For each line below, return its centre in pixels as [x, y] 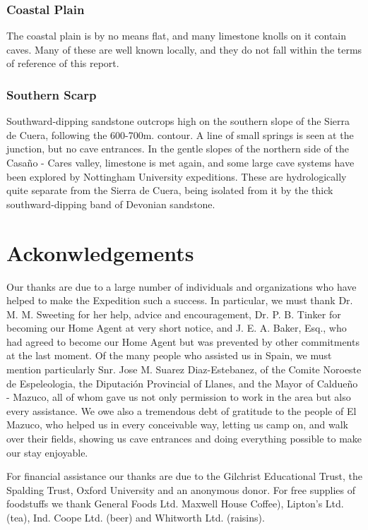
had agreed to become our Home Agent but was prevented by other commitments [183, 341]
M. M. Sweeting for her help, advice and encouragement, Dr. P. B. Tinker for [174, 314]
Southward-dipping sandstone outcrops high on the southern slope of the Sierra [178, 121]
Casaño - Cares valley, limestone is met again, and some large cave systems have [180, 162]
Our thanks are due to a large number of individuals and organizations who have [182, 286]
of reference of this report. [63, 63]
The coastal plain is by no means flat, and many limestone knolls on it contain [177, 36]
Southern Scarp [52, 94]
